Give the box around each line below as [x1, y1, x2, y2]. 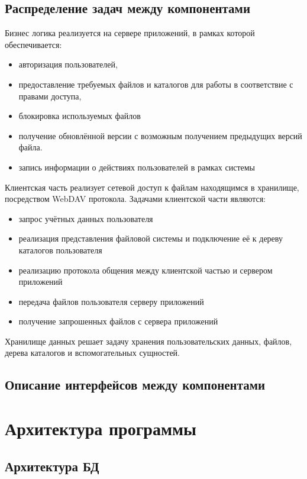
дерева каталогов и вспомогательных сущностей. [5, 346, 180, 359]
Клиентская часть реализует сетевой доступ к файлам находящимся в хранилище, [5, 181, 299, 193]
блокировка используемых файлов [18, 110, 141, 122]
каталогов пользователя [18, 243, 102, 256]
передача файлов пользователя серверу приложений [18, 295, 204, 307]
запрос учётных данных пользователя [18, 212, 153, 224]
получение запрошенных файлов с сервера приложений [18, 315, 218, 327]
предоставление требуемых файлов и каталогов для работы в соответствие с [18, 78, 293, 90]
